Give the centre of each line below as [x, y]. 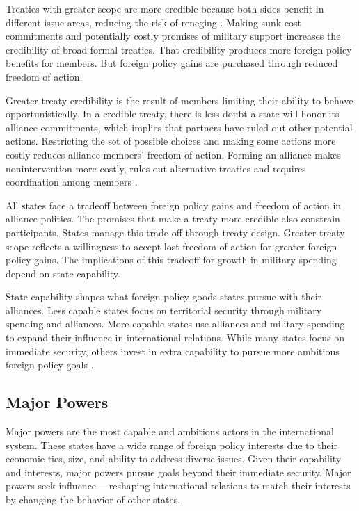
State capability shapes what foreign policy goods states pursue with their [164, 297]
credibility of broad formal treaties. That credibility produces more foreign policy [179, 49]
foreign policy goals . [50, 365]
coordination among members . [72, 182]
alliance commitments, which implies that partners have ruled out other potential [179, 127]
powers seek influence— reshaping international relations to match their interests [178, 486]
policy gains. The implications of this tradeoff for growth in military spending [171, 260]
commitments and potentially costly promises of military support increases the [173, 36]
